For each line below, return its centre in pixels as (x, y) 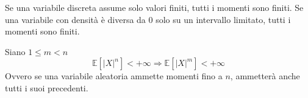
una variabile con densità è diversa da (75, 19)
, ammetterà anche (265, 76)
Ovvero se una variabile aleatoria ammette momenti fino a (114, 76)
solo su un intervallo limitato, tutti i (223, 19)
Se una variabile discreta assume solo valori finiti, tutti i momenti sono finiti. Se (154, 7)
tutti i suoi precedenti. (47, 87)
